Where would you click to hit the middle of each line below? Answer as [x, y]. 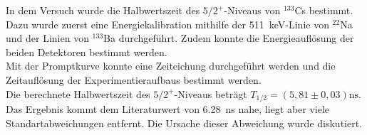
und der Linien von [47, 38]
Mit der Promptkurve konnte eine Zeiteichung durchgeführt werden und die [171, 66]
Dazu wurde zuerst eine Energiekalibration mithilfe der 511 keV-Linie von [167, 24]
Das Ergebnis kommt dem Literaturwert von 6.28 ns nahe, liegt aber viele [168, 109]
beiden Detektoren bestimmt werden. [87, 52]
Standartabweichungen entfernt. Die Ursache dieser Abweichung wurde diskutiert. [184, 123]
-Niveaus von [252, 10]
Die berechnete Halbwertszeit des [78, 93]
